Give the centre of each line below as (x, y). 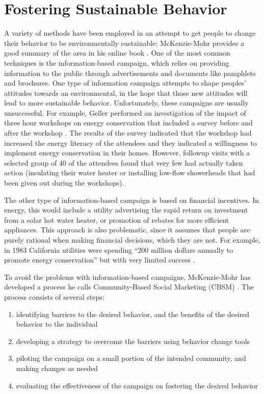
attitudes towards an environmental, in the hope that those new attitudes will (126, 93)
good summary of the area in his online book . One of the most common (117, 53)
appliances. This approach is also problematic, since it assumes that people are (127, 230)
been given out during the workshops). (64, 183)
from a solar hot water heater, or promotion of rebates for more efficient (117, 219)
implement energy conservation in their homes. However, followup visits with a (127, 153)
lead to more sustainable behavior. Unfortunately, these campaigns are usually (126, 103)
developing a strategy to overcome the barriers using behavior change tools (133, 341)
